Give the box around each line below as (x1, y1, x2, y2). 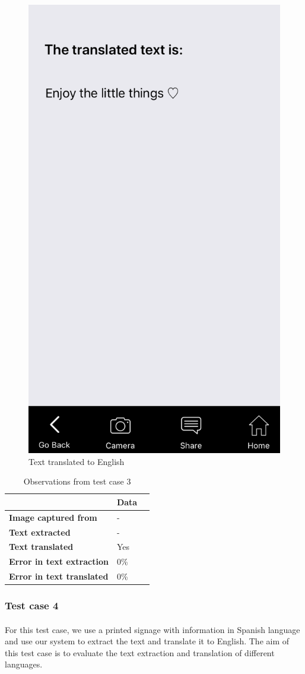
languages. (5, 658, 43, 670)
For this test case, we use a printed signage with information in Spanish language (5, 623, 300, 635)
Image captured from (9, 511, 97, 523)
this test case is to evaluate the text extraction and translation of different (5, 646, 275, 659)
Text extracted (9, 526, 71, 538)
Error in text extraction (9, 555, 109, 568)
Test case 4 (5, 598, 59, 613)
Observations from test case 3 (23, 475, 131, 488)
